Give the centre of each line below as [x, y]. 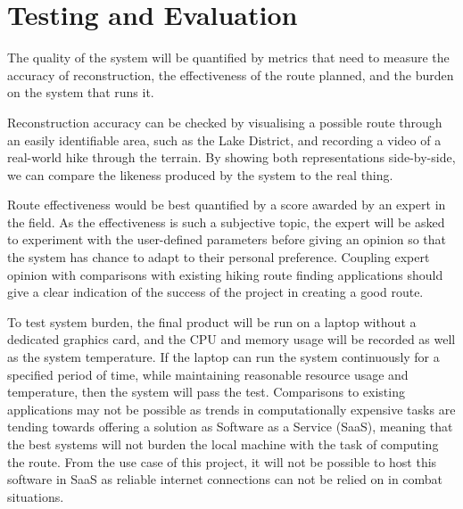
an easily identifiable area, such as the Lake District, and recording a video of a [224, 140]
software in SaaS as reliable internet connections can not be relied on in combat [225, 479]
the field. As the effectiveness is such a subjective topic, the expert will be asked [226, 222]
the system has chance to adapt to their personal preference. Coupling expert [219, 257]
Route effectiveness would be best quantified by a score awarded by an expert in [227, 205]
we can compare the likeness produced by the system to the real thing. [200, 174]
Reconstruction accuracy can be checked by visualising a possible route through [225, 122]
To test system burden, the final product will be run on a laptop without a [212, 321]
